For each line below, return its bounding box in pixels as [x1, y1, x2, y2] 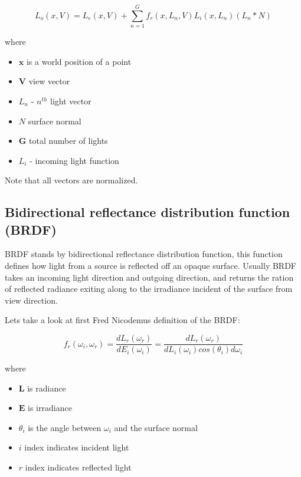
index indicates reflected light [25, 461, 132, 473]
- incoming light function [30, 154, 119, 166]
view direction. [5, 294, 58, 306]
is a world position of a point [26, 55, 132, 67]
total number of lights [29, 134, 108, 147]
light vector [50, 94, 91, 107]
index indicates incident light [24, 441, 129, 453]
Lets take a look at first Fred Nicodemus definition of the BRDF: [5, 314, 240, 326]
